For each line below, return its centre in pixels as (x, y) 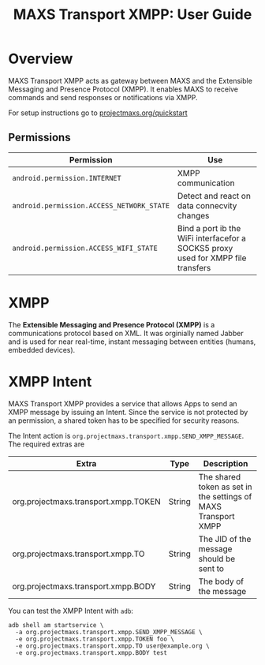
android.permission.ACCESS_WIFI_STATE (85, 248)
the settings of (225, 496)
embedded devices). (42, 349)
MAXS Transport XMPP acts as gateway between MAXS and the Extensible (130, 80)
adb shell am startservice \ (56, 625)
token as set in (225, 487)
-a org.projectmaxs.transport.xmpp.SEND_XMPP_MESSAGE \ (109, 632)
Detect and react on (214, 196)
